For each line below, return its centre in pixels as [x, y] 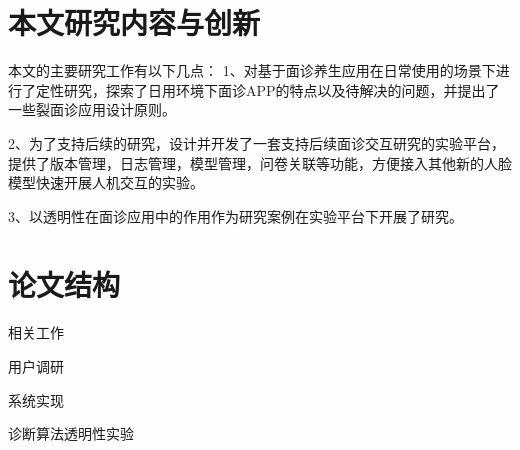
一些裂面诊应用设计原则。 [92, 109]
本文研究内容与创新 [134, 22]
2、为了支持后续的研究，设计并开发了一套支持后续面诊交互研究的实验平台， [256, 142]
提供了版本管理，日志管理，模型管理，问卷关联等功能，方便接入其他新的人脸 [260, 162]
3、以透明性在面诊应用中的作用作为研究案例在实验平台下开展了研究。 [235, 215]
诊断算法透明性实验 [71, 433]
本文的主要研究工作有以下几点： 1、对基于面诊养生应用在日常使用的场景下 [252, 70]
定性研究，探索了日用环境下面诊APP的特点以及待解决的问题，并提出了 [267, 89]
